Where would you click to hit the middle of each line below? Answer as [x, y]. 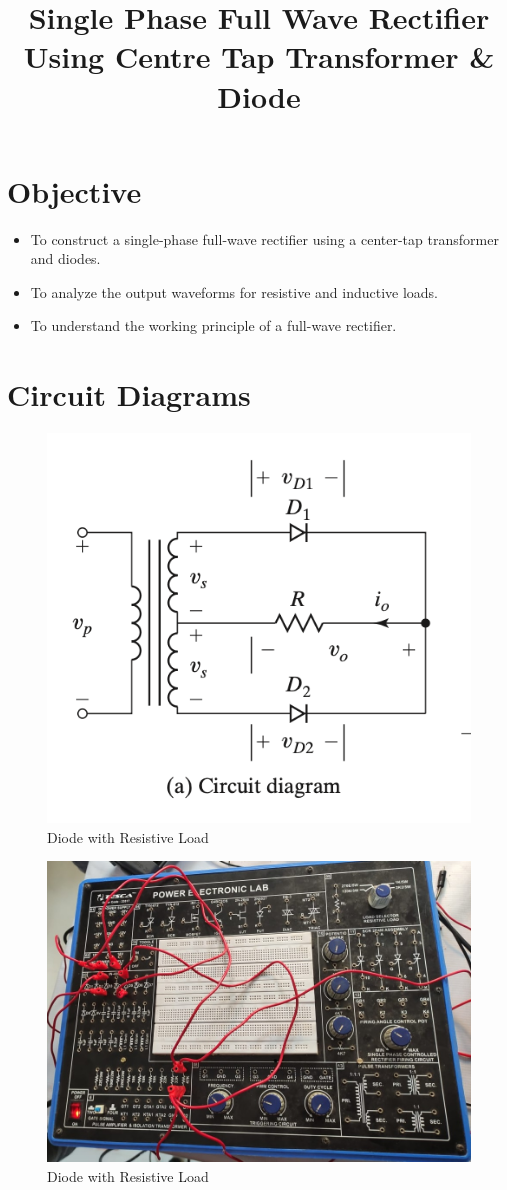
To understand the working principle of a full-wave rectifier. [213, 325]
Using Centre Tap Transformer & [259, 56]
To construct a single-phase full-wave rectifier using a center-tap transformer [264, 238]
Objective [74, 190]
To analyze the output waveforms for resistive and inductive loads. [234, 291]
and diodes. [65, 258]
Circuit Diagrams [129, 394]
